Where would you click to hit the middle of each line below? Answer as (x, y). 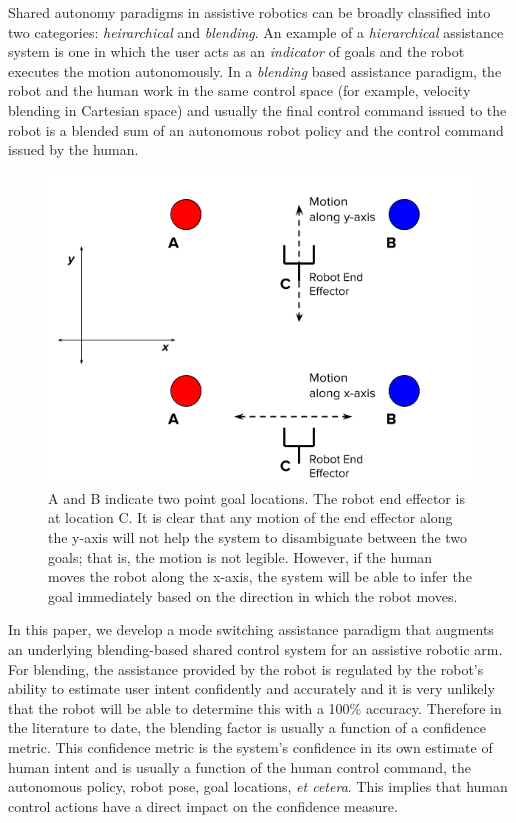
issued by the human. (73, 149)
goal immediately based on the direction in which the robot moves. (253, 595)
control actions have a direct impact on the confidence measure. (203, 805)
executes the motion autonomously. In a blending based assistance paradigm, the (255, 70)
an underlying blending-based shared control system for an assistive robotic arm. (255, 648)
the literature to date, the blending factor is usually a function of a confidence (247, 727)
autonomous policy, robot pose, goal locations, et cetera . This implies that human (258, 786)
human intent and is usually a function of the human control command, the (240, 766)
